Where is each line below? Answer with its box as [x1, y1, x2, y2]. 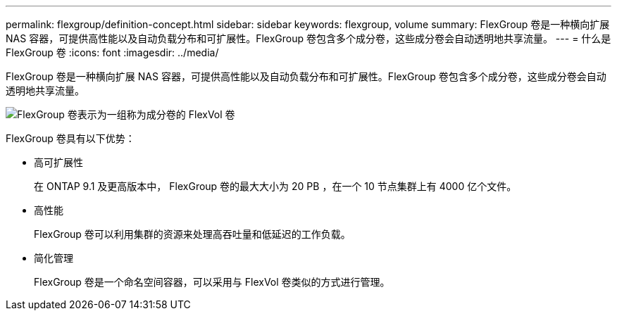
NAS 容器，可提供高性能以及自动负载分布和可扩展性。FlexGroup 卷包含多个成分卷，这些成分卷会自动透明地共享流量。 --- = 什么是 [6, 32, 611, 44]
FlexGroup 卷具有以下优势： [6, 132, 135, 144]
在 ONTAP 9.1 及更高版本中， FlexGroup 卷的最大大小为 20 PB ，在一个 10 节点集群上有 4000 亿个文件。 [34, 180, 517, 192]
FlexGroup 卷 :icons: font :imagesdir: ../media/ [6, 46, 219, 58]
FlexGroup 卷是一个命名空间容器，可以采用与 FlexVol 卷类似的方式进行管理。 [34, 276, 390, 288]
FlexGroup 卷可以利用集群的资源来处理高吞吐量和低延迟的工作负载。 [34, 228, 351, 240]
